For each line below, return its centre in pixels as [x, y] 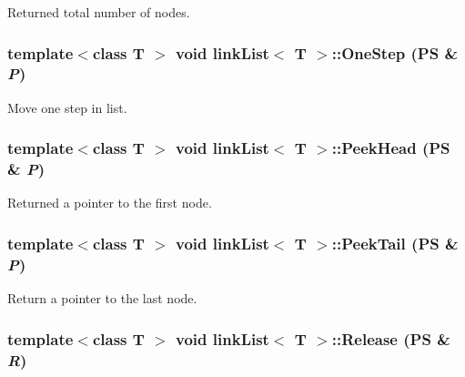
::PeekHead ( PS [391, 148]
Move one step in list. [67, 107]
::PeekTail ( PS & [395, 243]
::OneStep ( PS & [395, 52]
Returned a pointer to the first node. [110, 203]
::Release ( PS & [391, 338]
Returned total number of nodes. [99, 12]
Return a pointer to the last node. [102, 298]
